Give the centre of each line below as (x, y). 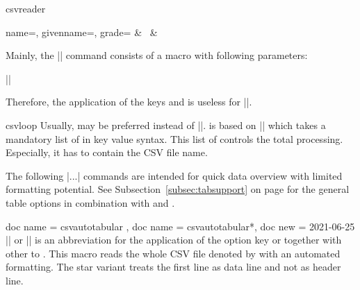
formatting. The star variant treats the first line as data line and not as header (173, 267)
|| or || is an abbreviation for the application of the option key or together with (174, 240)
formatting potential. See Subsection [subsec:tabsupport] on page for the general (178, 189)
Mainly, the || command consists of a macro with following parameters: (157, 55)
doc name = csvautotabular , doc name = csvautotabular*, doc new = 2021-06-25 (180, 226)
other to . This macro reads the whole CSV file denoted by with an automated (173, 253)
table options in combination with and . (90, 202)
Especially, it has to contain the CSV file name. (107, 152)
